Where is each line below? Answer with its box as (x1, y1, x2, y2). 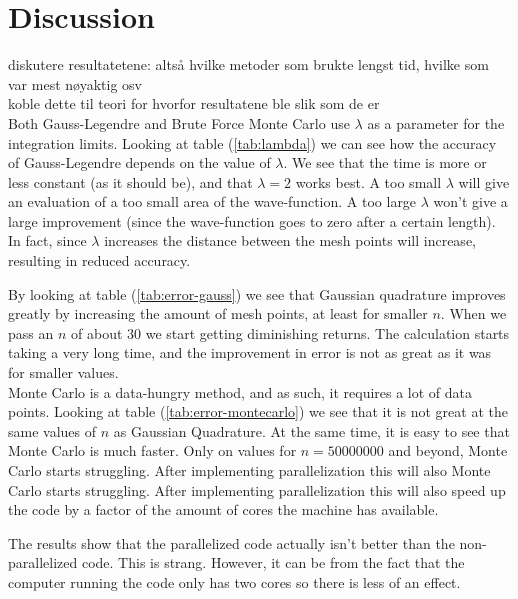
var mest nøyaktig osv (8, 73, 142, 94)
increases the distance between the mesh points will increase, (104, 230, 476, 251)
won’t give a (433, 191, 508, 212)
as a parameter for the (367, 112, 505, 133)
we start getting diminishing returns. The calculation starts (145, 322, 510, 343)
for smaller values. (8, 362, 119, 383)
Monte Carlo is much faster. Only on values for (8, 440, 297, 461)
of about (71, 322, 123, 343)
